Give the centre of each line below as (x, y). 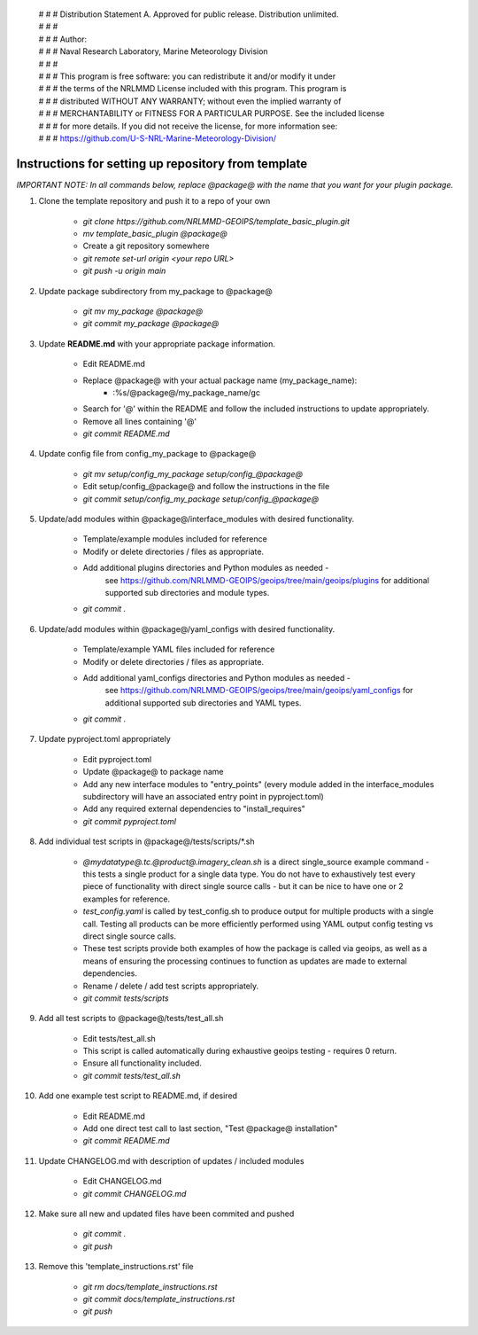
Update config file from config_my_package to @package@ (147, 454)
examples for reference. (127, 899)
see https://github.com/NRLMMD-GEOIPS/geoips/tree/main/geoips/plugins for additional (267, 580)
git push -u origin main (124, 271)
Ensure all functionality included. (143, 1063)
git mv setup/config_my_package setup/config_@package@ (193, 473)
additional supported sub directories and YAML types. (203, 703)
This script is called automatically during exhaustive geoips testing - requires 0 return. (240, 1051)
